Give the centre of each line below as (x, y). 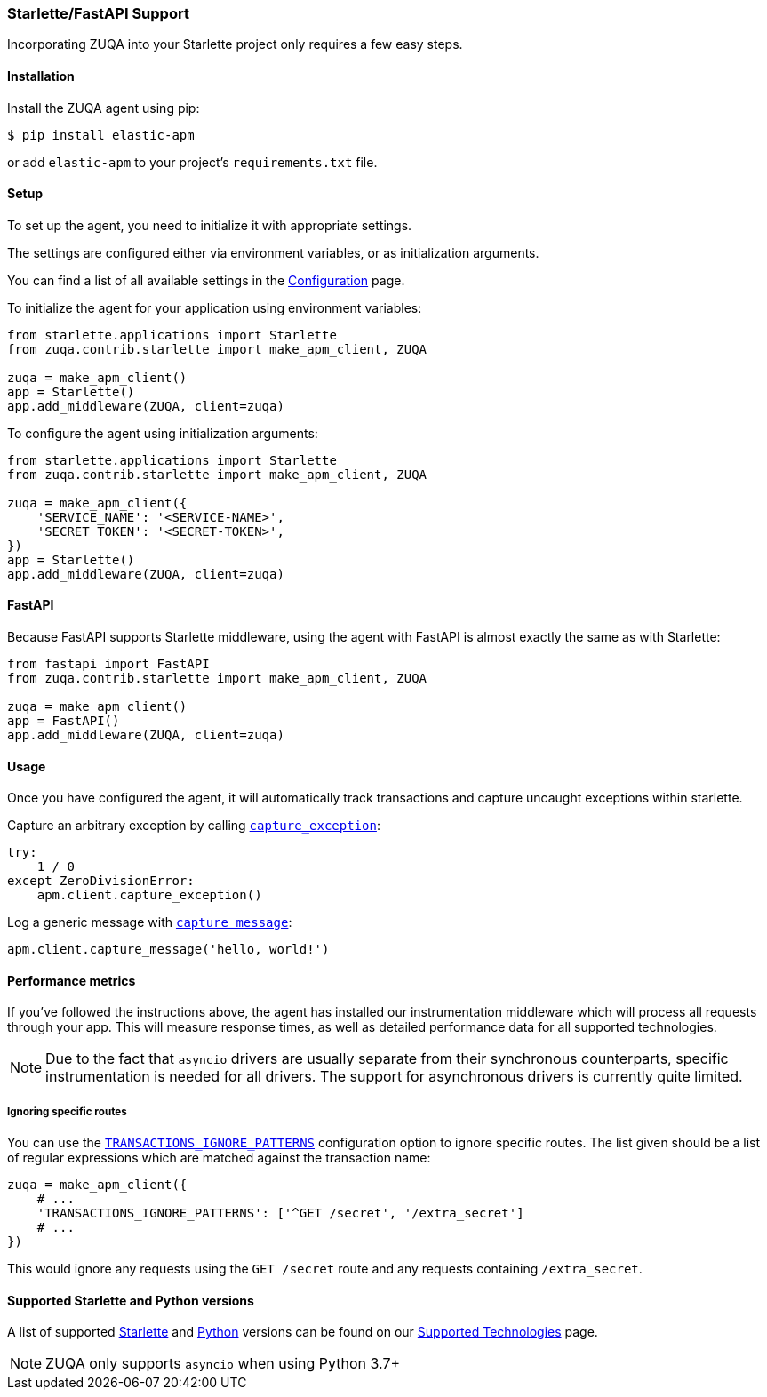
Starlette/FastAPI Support (98, 13)
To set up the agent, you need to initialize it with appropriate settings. (210, 225)
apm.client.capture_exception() (149, 895)
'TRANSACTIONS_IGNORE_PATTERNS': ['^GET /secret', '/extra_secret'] (280, 1213)
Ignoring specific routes (67, 1111)
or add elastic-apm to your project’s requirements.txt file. (192, 162)
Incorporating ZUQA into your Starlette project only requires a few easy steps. (235, 44)
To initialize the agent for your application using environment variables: (215, 307)
